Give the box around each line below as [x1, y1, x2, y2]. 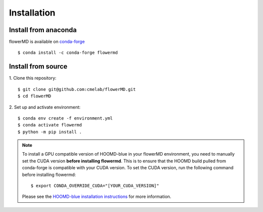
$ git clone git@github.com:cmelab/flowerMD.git [18, 87, 136, 92]
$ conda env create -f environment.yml [18, 115, 113, 121]
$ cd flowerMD [18, 93, 51, 99]
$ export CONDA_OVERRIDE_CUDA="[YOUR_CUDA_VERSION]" [31, 183, 159, 189]
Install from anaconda [9, 26, 77, 34]
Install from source [9, 62, 68, 71]
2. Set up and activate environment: [9, 104, 81, 110]
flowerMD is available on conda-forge [9, 39, 85, 45]
